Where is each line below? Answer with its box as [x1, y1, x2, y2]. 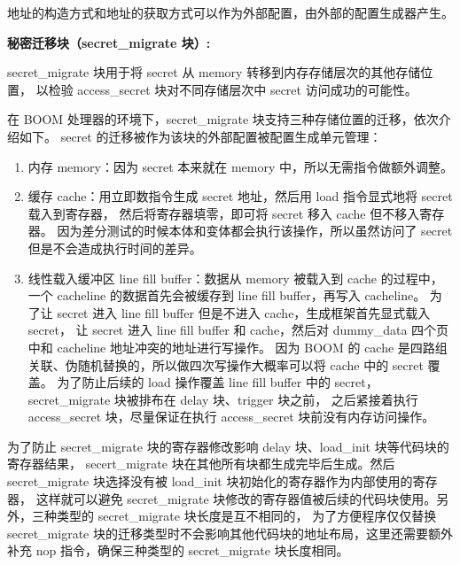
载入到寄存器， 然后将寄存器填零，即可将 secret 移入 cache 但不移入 [27, 204, 420, 222]
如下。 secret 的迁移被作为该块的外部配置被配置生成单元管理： [19, 127, 382, 145]
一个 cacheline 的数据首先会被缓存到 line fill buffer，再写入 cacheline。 [27, 286, 426, 305]
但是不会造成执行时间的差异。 [27, 238, 202, 257]
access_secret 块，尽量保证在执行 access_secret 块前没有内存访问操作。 [27, 407, 435, 426]
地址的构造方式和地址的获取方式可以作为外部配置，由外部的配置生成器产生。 [7, 4, 454, 21]
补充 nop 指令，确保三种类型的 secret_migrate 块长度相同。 [7, 541, 349, 560]
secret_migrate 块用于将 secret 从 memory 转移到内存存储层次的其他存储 [7, 63, 421, 81]
